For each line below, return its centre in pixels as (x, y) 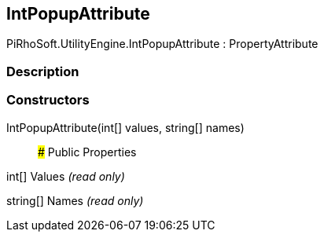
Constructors (48, 100)
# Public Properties (87, 152)
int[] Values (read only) (66, 176)
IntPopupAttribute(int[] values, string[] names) (125, 127)
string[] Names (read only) (75, 200)
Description (43, 71)
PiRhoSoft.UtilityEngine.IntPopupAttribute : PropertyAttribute (162, 44)
